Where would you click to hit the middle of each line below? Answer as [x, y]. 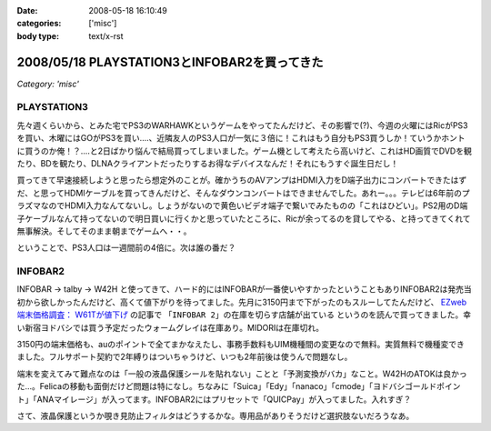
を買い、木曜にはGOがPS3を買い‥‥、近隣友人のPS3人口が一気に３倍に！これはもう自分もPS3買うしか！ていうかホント [241, 138]
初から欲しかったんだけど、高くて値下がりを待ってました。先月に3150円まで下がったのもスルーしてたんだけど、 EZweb [242, 302]
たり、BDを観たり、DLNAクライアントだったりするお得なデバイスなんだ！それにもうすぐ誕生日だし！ [208, 163]
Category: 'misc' [48, 84]
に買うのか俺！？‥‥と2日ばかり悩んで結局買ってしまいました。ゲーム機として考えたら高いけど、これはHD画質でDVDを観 [244, 151]
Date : [27, 10]
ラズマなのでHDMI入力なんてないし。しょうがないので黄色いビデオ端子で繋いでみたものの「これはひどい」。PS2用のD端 [242, 205]
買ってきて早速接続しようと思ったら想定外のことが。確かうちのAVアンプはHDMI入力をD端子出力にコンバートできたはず [242, 180]
